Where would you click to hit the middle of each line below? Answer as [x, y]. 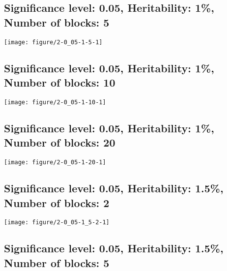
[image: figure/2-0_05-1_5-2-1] [57, 223]
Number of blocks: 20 [60, 142]
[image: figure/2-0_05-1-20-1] [55, 163]
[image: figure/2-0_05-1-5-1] [53, 42]
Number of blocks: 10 [60, 82]
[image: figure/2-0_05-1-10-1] [55, 102]
